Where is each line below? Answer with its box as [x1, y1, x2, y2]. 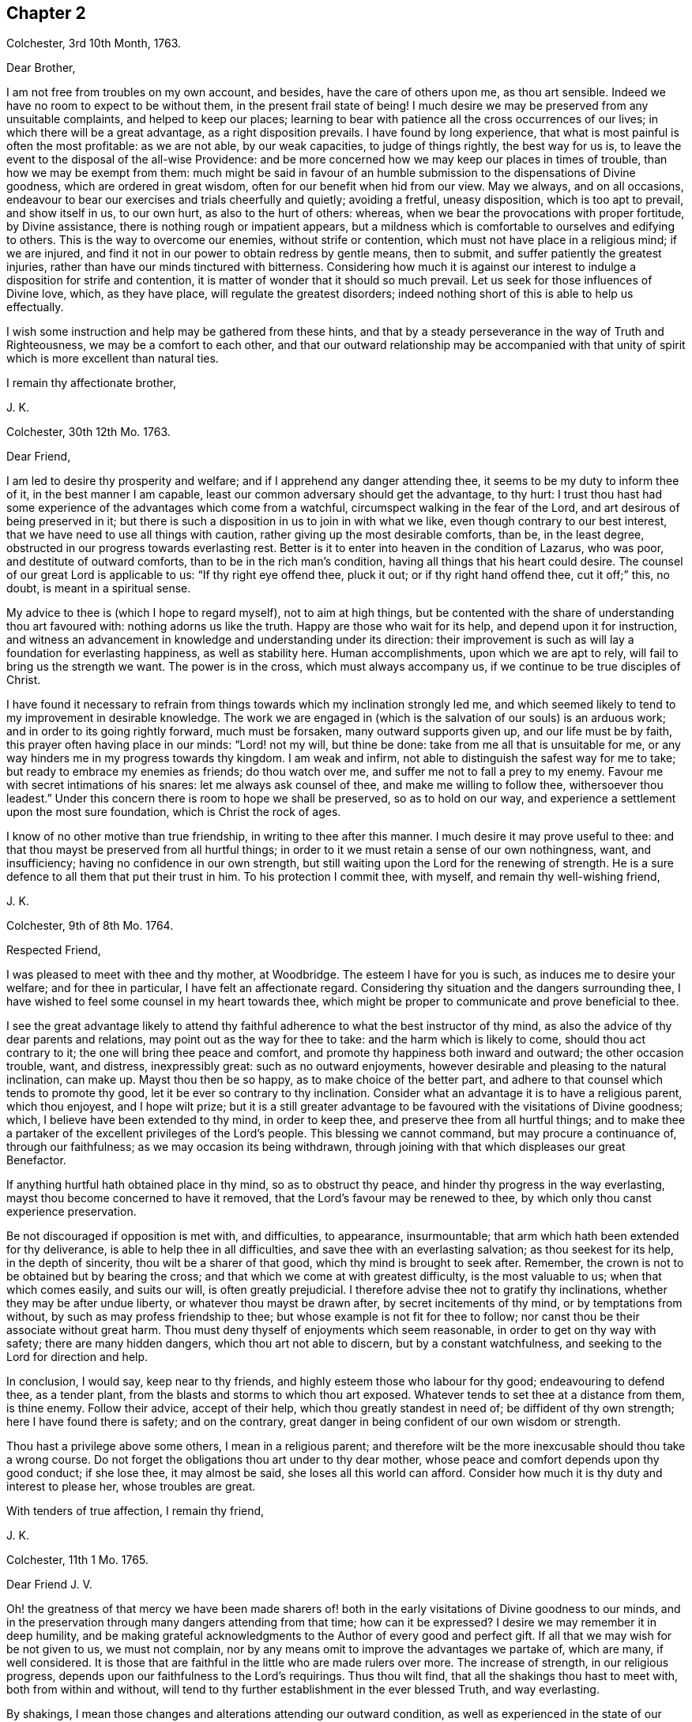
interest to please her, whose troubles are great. [6, 1479, 256, 1494]
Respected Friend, [6, 943, 101, 957]
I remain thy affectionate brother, [6, 376, 177, 390]
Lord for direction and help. [6, 1350, 149, 1364]
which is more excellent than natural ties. [6, 352, 219, 366]
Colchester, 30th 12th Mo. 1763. [6, 425, 171, 439]
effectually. [6, 300, 64, 314]
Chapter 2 [6, 3, 86, 23]
